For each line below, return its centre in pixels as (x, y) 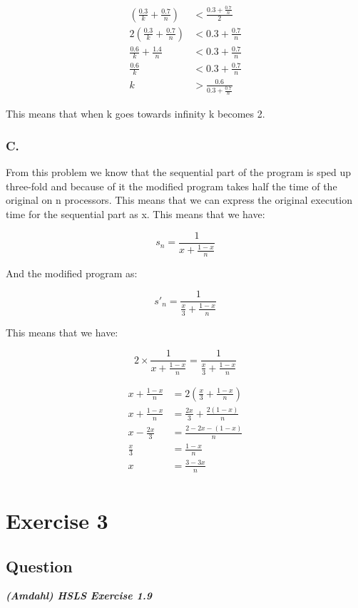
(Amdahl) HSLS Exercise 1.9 (79, 596)
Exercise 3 (57, 520)
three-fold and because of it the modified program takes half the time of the (172, 186)
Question (39, 566)
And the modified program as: (72, 273)
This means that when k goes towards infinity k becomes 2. (135, 114)
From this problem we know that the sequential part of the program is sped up (179, 172)
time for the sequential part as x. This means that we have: (135, 214)
